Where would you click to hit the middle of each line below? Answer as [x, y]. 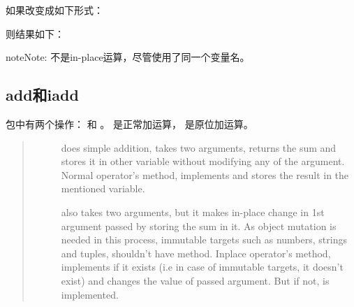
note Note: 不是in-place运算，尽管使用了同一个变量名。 [128, 57]
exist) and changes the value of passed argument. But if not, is [195, 280]
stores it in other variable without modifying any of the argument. [203, 161]
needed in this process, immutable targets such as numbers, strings [204, 240]
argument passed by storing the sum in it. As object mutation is [199, 226]
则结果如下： [35, 33]
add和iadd [42, 95]
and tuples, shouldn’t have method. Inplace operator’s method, [196, 253]
